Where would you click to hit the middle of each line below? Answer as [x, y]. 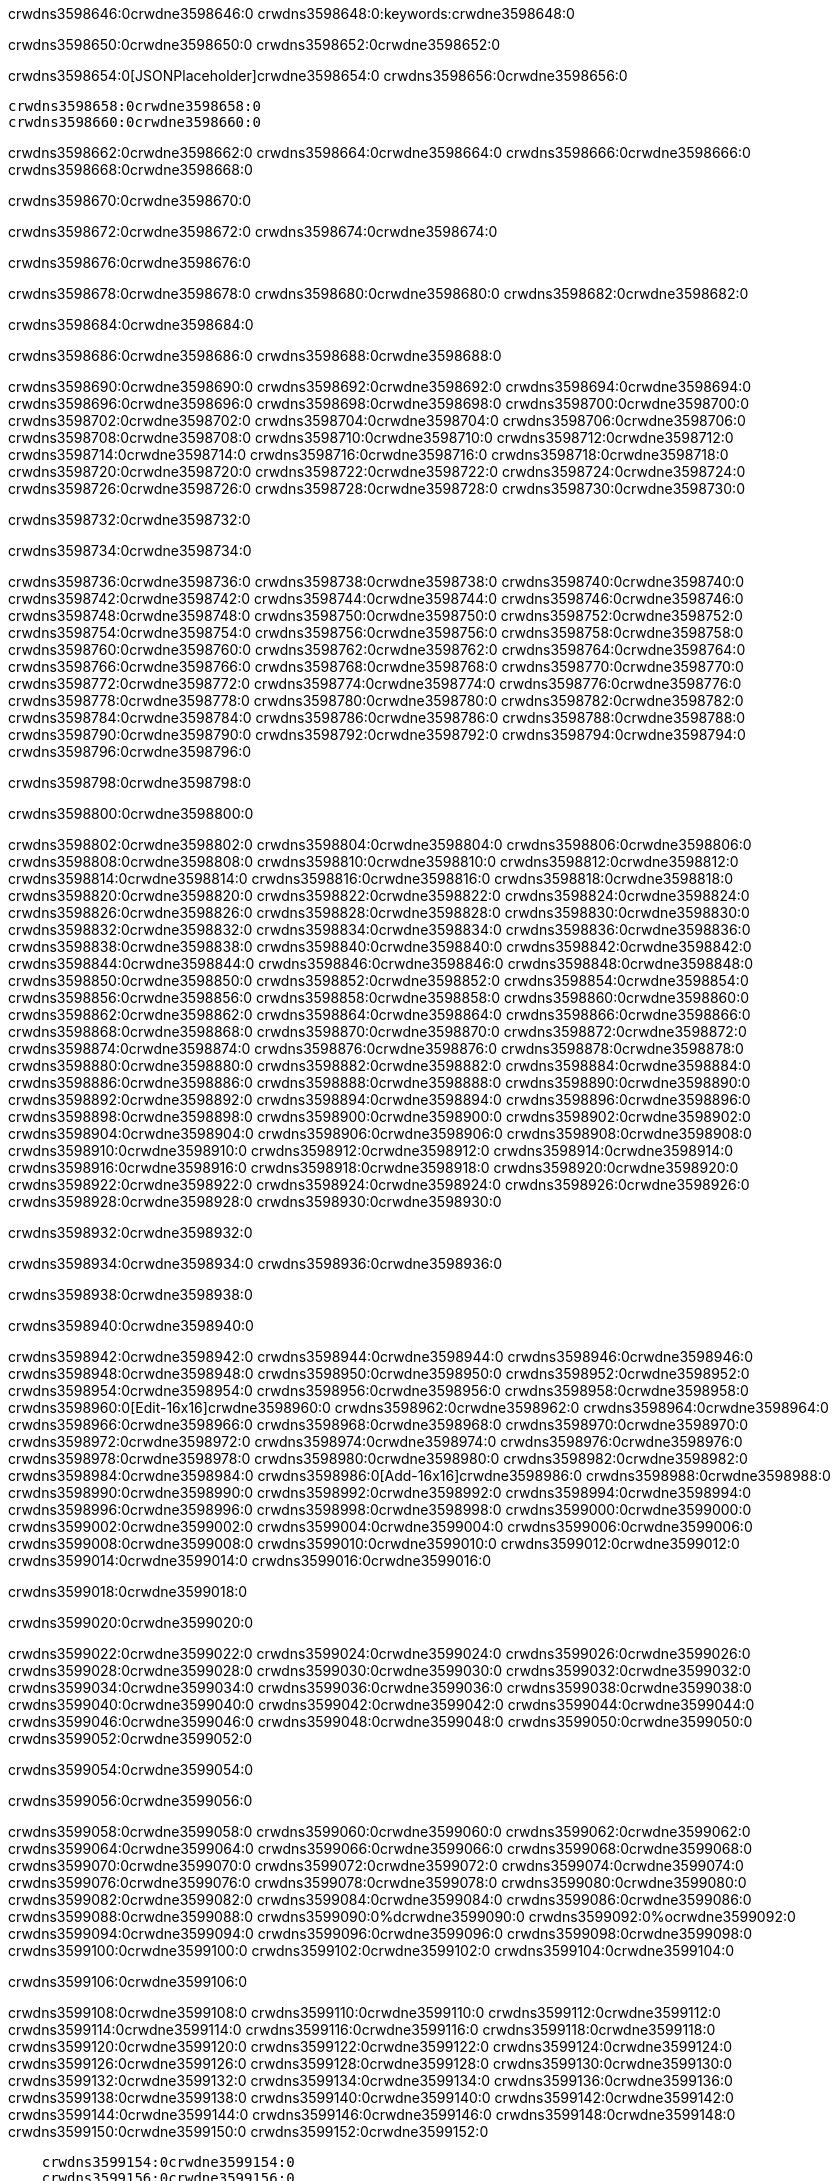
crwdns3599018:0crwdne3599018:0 [128, 1591]
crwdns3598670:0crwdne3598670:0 [130, 200]
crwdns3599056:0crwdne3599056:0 [130, 1800]
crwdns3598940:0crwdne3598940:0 [131, 1325]
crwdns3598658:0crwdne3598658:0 [134, 106]
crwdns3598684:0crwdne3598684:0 [131, 324]
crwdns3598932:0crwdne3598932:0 [130, 1232]
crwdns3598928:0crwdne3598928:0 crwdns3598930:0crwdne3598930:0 [255, 1201]
